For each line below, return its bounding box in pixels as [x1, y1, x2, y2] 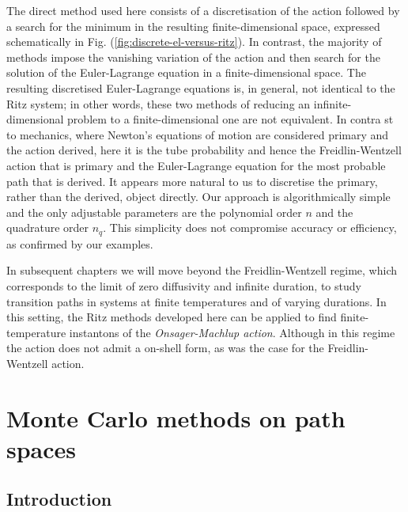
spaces [6, 432, 77, 465]
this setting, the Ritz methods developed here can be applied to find [6, 309, 337, 325]
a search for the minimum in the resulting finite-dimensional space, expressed [6, 17, 380, 34]
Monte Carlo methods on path [6, 401, 346, 434]
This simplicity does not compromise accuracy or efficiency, [109, 219, 397, 236]
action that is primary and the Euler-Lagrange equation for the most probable [6, 157, 386, 173]
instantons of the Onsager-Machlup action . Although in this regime [69, 324, 395, 340]
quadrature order [6, 219, 89, 236]
